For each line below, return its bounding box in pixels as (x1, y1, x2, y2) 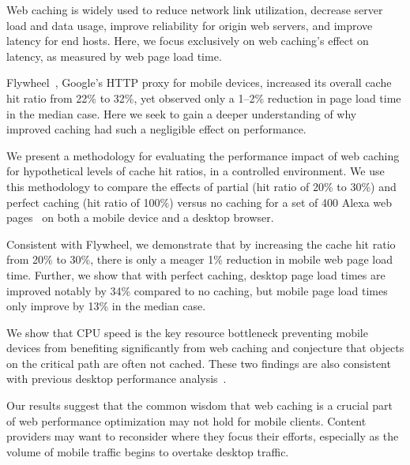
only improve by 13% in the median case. (6, 298, 206, 314)
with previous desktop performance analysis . (6, 370, 227, 387)
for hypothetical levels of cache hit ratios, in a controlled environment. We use (6, 163, 385, 179)
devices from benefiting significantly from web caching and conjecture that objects (6, 339, 404, 356)
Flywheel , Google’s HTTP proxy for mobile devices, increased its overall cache (6, 74, 392, 91)
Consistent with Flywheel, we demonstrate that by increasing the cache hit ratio (6, 235, 396, 252)
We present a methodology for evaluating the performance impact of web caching (6, 147, 400, 163)
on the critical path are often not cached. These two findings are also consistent (6, 354, 391, 371)
